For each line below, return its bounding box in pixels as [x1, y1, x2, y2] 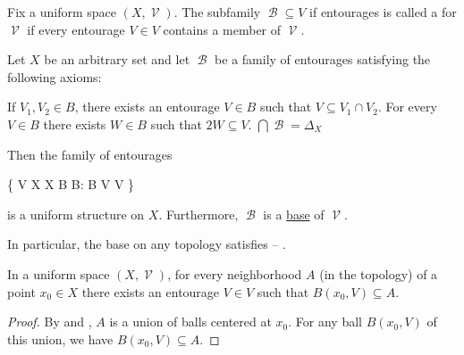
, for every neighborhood [167, 264, 302, 283]
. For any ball [288, 312, 362, 331]
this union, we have [7, 329, 114, 348]
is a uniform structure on [7, 204, 145, 223]
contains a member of [163, 20, 282, 38]
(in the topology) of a [319, 264, 438, 283]
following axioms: [7, 67, 102, 86]
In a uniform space [7, 264, 110, 283]
